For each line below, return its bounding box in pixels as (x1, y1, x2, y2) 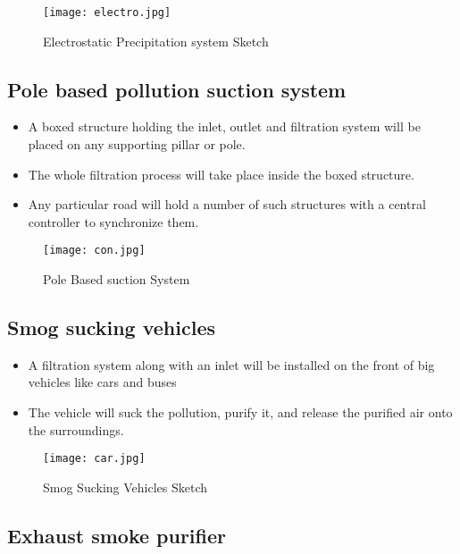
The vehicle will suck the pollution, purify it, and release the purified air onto (28, 403, 453, 422)
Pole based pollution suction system (7, 75, 347, 103)
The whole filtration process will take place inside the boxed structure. (28, 164, 414, 183)
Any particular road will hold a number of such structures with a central (28, 195, 426, 214)
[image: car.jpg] (43, 452, 146, 466)
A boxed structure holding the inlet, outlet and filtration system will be (28, 117, 421, 136)
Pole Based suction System (43, 270, 190, 289)
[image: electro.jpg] (43, 6, 171, 19)
